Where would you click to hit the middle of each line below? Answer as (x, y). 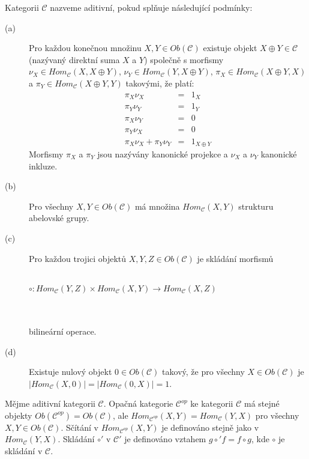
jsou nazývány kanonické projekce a (163, 154)
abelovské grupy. (59, 218)
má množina (157, 206)
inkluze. (43, 166)
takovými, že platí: (160, 83)
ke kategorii (212, 403)
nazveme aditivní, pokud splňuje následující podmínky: (151, 7)
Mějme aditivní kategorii (50, 403)
